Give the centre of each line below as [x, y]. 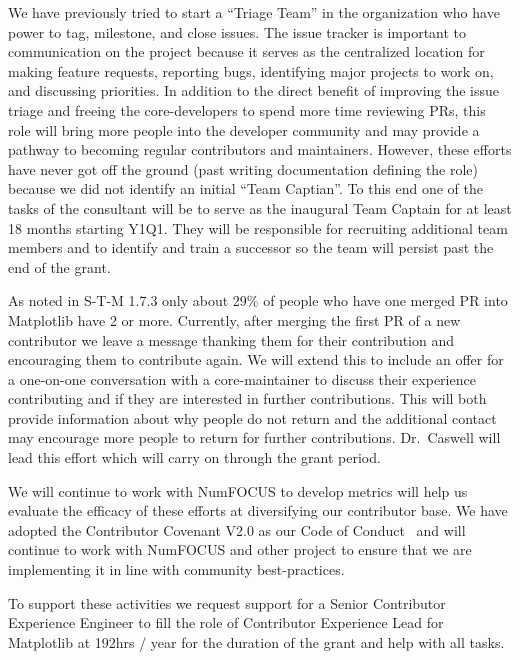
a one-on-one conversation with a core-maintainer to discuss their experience [242, 378]
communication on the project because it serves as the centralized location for [246, 51]
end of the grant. [59, 266]
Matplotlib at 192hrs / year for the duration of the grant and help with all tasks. [256, 641]
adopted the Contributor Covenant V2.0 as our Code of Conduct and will [237, 529]
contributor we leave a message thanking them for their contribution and [231, 339]
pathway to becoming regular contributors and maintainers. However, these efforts [260, 149]
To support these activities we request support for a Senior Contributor [227, 602]
